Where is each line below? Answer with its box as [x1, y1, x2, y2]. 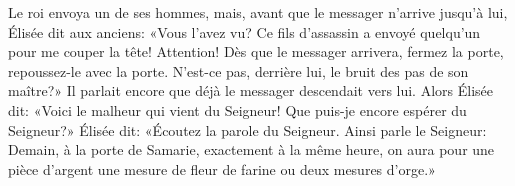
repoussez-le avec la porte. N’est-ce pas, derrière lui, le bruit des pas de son [8, 60, 469, 81]
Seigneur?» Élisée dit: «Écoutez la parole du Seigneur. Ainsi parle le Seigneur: [8, 119, 487, 140]
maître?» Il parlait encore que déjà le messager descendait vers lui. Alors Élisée [8, 80, 494, 101]
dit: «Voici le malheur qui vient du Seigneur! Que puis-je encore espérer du [8, 99, 467, 120]
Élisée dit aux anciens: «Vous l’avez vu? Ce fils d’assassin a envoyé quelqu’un [8, 21, 481, 42]
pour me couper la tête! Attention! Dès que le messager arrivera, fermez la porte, [8, 41, 504, 62]
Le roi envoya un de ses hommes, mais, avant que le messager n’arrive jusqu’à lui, [8, 2, 508, 22]
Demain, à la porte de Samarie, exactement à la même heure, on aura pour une [8, 139, 495, 160]
